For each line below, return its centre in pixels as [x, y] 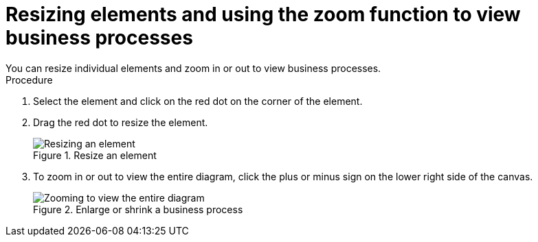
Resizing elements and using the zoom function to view [263, 14]
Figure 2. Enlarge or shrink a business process [138, 209]
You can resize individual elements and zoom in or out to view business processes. [193, 68]
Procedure [29, 80]
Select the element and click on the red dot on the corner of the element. [198, 101]
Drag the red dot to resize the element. [121, 122]
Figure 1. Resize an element [95, 155]
